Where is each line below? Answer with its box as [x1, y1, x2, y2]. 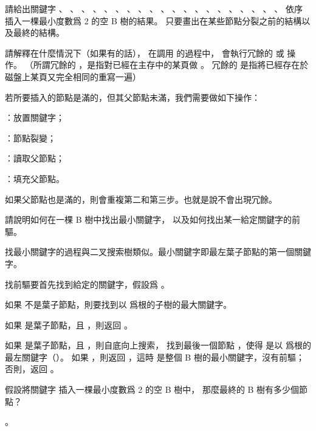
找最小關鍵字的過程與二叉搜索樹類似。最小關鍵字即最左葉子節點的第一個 [5, 245, 294, 258]
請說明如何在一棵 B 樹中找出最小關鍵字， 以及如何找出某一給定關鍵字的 [5, 213, 292, 226]
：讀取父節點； [5, 152, 64, 165]
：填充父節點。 [5, 172, 64, 185]
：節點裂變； [5, 131, 56, 144]
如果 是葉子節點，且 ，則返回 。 [5, 318, 132, 331]
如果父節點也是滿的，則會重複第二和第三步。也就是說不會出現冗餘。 [5, 192, 277, 205]
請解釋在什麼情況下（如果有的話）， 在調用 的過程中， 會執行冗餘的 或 [5, 46, 284, 59]
